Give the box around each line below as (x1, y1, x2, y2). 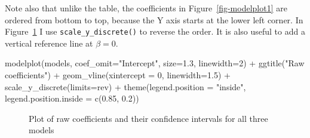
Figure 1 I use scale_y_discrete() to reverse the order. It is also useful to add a (5, 25, 305, 38)
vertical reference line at (5, 36, 93, 49)
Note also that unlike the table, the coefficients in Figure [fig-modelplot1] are (5, 2, 287, 14)
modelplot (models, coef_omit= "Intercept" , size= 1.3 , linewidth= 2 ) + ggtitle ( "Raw (5, 57, 305, 69)
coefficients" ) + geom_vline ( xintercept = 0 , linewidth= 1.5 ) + (5, 69, 231, 81)
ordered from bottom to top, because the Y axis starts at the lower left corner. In (5, 13, 303, 26)
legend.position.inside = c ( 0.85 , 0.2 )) (5, 92, 139, 105)
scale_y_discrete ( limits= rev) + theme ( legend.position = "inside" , (5, 80, 246, 93)
